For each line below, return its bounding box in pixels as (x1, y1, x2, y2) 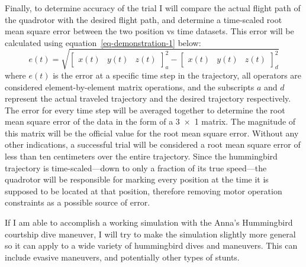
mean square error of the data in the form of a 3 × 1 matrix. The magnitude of (5, 115, 296, 128)
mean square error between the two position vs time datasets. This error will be (5, 25, 294, 37)
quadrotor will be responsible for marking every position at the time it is (5, 173, 269, 185)
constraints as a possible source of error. (5, 196, 150, 209)
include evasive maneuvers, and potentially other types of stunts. (5, 250, 240, 263)
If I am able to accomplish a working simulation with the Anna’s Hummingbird (5, 216, 293, 229)
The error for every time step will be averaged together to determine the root (5, 103, 285, 116)
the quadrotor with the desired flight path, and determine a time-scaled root (5, 13, 282, 25)
